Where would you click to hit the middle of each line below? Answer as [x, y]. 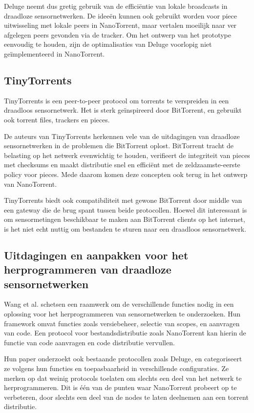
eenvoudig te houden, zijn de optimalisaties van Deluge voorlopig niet [108, 44]
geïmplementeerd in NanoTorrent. [54, 53]
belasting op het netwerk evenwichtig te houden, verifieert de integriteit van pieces [127, 155]
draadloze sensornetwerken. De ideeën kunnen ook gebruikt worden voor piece [120, 15]
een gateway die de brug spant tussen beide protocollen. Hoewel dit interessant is [126, 209]
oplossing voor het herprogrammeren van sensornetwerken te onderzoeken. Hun [122, 314]
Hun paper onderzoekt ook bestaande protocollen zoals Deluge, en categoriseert [123, 359]
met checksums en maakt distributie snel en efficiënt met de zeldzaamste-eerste [122, 165]
